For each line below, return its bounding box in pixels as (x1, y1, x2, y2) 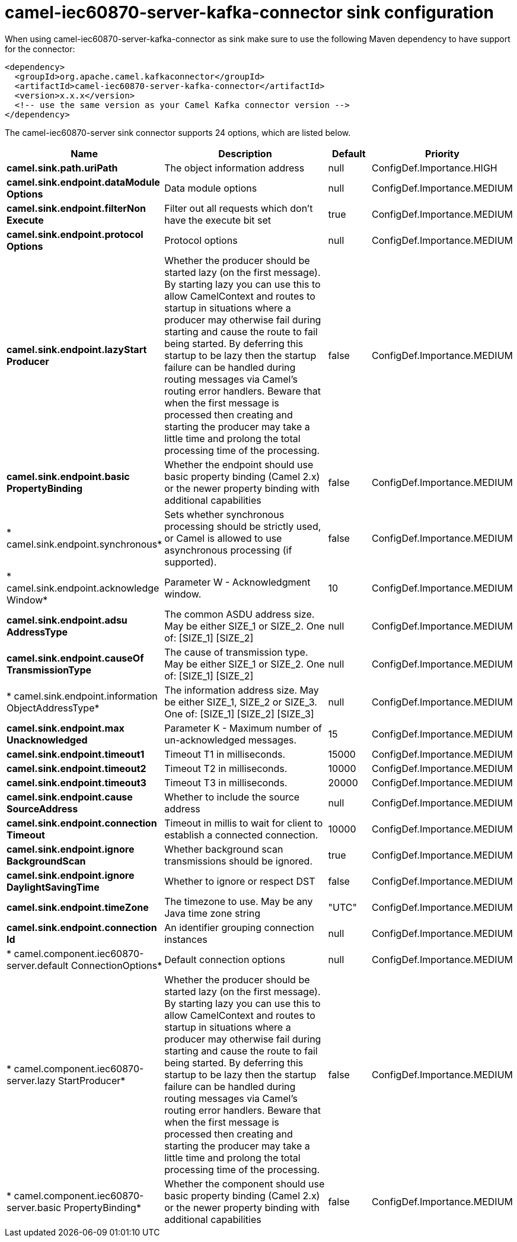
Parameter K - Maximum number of (164, 722, 322, 734)
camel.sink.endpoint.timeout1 (7, 748, 145, 760)
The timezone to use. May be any (164, 895, 313, 907)
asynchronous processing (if (164, 544, 292, 556)
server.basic (7, 1201, 62, 1214)
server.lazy (7, 1074, 56, 1087)
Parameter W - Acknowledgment (164, 576, 311, 588)
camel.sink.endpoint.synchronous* (7, 538, 162, 550)
